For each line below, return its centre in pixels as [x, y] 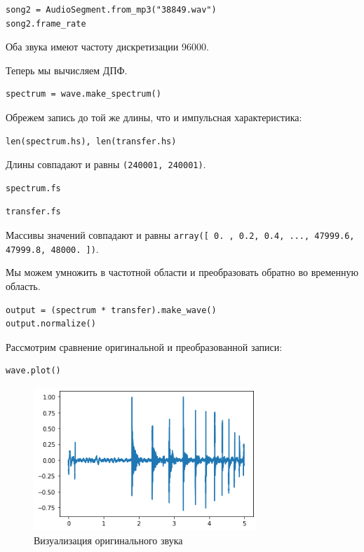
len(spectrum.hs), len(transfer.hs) [91, 141]
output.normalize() [51, 324]
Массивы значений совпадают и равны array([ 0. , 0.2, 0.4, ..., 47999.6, [180, 235]
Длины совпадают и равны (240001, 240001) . [106, 164]
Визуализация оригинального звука [108, 540]
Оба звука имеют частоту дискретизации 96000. [107, 47]
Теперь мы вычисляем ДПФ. [67, 70]
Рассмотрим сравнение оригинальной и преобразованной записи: [144, 346]
